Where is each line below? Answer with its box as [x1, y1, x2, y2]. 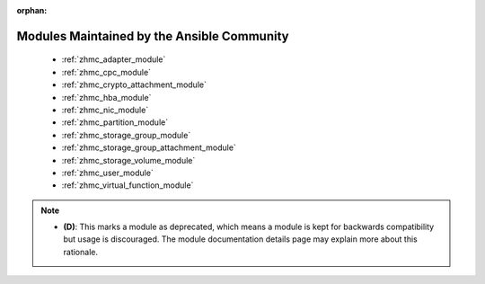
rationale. [63, 246, 99, 257]
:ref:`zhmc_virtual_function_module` [61, 180, 194, 191]
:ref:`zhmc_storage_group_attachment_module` [61, 142, 237, 153]
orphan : [16, 5, 48, 15]
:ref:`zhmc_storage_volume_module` [61, 155, 196, 165]
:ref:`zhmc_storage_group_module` [61, 129, 191, 140]
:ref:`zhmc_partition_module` [61, 117, 169, 128]
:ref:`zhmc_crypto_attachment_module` [61, 79, 207, 90]
